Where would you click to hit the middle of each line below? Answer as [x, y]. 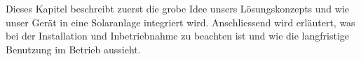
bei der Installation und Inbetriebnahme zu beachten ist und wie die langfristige [177, 36]
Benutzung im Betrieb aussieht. [73, 49]
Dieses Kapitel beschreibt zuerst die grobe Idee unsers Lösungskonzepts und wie [178, 8]
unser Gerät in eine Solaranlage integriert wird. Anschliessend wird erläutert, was [180, 22]
